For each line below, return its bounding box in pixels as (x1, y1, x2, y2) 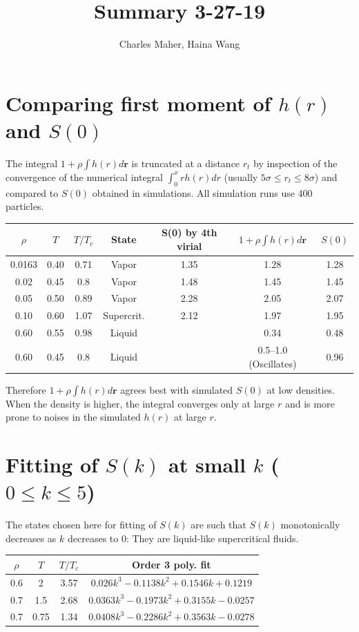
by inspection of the (253, 155, 338, 170)
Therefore (6, 382, 46, 396)
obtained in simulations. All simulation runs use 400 (92, 185, 313, 200)
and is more (284, 396, 335, 410)
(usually (224, 169, 258, 184)
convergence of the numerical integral (6, 169, 163, 184)
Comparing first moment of (6, 88, 271, 117)
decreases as (6, 530, 57, 545)
